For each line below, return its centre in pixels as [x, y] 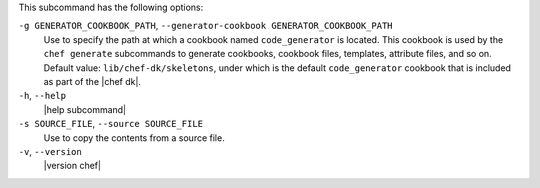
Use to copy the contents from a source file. [134, 137]
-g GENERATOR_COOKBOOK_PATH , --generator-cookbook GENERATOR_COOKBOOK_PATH [206, 26]
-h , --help [42, 96]
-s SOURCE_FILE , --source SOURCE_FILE [111, 124]
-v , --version [50, 151]
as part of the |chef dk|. [92, 81]
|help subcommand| [85, 109]
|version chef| [72, 166]
